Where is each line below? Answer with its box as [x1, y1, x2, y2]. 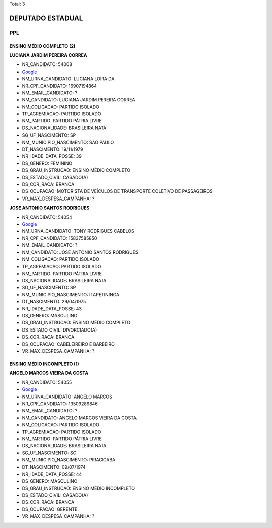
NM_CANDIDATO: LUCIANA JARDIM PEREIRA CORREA [22, 97, 135, 103]
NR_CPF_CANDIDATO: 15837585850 [22, 235, 97, 241]
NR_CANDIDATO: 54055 [22, 379, 72, 385]
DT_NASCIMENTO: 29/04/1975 [22, 299, 86, 305]
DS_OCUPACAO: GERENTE [22, 506, 78, 512]
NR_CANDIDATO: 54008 [22, 61, 73, 68]
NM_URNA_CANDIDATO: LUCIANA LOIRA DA [22, 76, 115, 82]
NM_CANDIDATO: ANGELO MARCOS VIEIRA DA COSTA [22, 415, 137, 421]
